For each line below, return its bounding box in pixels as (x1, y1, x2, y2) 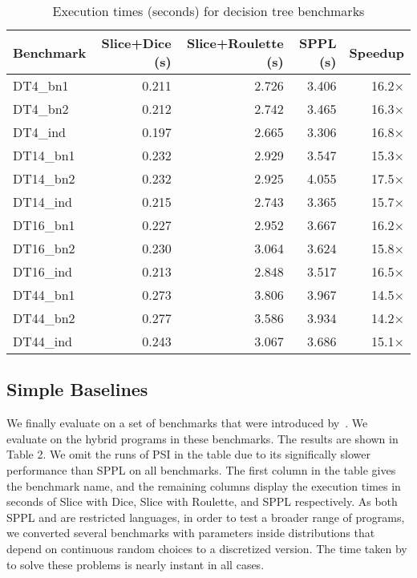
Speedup (349, 42, 404, 62)
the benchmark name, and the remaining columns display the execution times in (6, 477, 401, 494)
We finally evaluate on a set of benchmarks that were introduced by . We (6, 414, 368, 431)
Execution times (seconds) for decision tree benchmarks (52, 2, 365, 20)
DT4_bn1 (13, 76, 69, 95)
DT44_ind (13, 332, 73, 350)
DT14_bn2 (13, 169, 75, 188)
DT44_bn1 (13, 285, 75, 304)
